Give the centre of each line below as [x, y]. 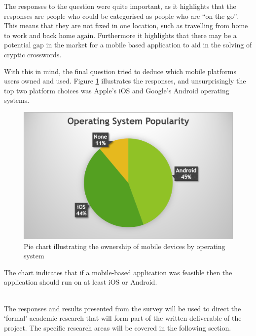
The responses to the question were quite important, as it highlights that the [120, 6]
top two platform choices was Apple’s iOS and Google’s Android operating [117, 90]
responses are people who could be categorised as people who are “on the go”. [121, 16]
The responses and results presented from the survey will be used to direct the [123, 308]
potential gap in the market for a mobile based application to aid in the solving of [128, 45]
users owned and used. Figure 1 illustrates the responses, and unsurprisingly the [125, 81]
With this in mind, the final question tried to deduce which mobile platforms [120, 71]
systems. [17, 100]
